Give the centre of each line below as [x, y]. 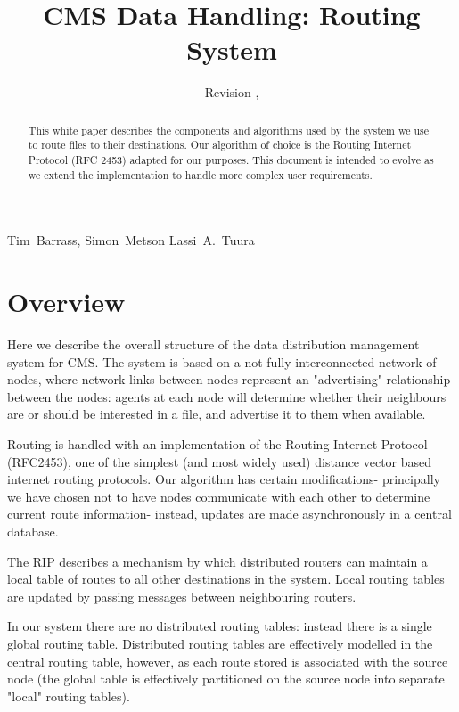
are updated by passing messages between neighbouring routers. [182, 596]
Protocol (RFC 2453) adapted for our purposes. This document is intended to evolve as [231, 160]
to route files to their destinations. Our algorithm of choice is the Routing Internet [220, 145]
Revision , [232, 92]
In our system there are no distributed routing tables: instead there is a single [220, 626]
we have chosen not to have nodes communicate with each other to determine [219, 496]
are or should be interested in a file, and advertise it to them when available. [217, 414]
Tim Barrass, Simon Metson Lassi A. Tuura [131, 240]
